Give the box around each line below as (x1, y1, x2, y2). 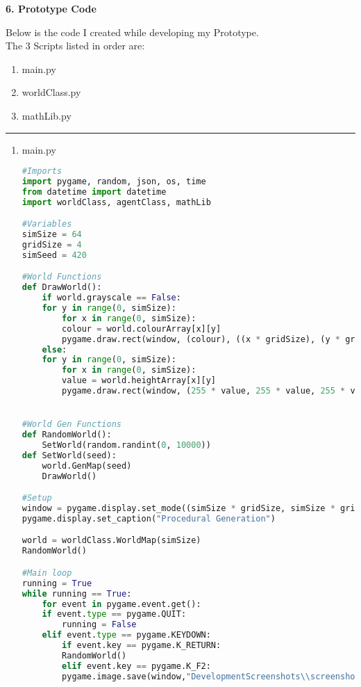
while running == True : (22, 588, 132, 599)
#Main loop (22, 567, 72, 578)
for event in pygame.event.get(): (42, 599, 201, 609)
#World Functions (22, 272, 102, 282)
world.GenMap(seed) (42, 460, 132, 471)
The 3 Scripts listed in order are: (6, 38, 145, 53)
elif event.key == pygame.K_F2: (62, 661, 211, 671)
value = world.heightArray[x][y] (62, 375, 217, 386)
